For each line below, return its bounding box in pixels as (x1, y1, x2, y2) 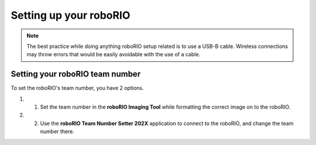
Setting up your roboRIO (11, 9, 130, 22)
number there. (40, 128, 75, 135)
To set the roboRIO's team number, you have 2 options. (11, 85, 144, 92)
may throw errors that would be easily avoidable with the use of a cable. (26, 51, 201, 58)
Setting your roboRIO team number (11, 69, 141, 79)
